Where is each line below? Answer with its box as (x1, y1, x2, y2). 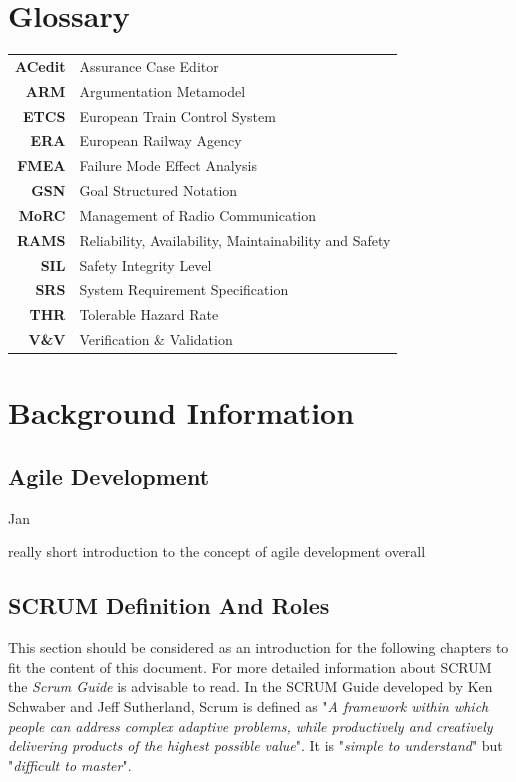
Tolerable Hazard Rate (79, 304, 219, 325)
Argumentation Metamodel (79, 80, 246, 101)
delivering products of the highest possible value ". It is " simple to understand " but (8, 735, 503, 756)
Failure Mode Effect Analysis (79, 155, 257, 176)
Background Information (8, 392, 355, 433)
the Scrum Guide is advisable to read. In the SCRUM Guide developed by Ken (8, 676, 493, 697)
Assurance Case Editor (79, 55, 219, 76)
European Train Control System (79, 105, 276, 126)
